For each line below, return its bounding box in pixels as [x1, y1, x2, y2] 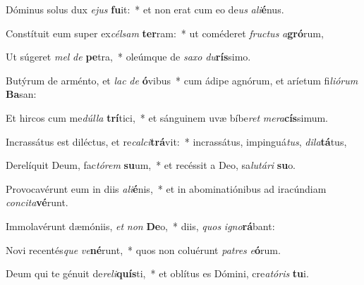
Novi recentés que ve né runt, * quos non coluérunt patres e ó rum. [6, 242, 281, 257]
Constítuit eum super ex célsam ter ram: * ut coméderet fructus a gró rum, [6, 25, 324, 40]
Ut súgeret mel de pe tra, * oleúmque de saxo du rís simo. [6, 49, 251, 64]
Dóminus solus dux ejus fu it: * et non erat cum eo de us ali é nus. [6, 2, 284, 16]
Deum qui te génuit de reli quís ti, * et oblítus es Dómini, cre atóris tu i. [6, 266, 309, 281]
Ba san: [6, 87, 37, 101]
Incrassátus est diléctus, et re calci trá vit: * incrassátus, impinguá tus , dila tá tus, [6, 134, 347, 148]
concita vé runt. [6, 195, 68, 210]
